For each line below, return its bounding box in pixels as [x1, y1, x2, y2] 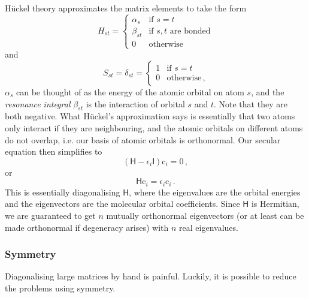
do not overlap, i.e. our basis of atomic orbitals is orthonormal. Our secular [5, 133, 281, 146]
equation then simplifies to [5, 145, 102, 158]
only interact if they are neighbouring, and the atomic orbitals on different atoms [5, 122, 303, 134]
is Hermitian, [251, 197, 299, 210]
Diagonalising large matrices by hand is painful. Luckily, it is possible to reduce [5, 270, 296, 282]
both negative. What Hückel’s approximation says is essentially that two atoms [5, 110, 295, 122]
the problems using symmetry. [5, 282, 116, 294]
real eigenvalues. [179, 221, 238, 233]
